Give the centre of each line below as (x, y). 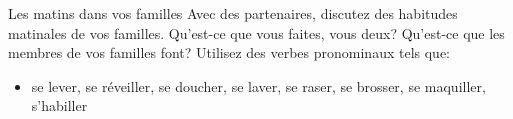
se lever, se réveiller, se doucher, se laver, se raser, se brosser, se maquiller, (258, 85)
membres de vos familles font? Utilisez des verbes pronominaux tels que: (229, 52)
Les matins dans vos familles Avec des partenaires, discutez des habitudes (233, 13)
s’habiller (59, 105)
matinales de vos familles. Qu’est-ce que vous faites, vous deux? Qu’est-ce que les (256, 32)
